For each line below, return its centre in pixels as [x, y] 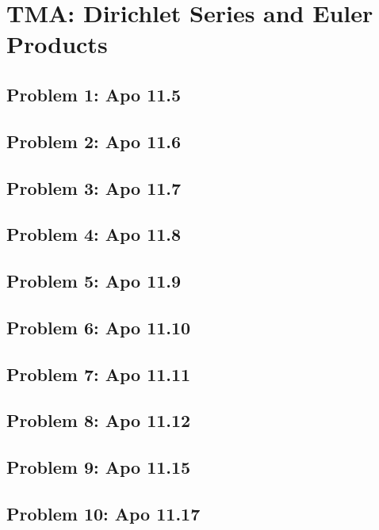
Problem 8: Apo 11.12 [99, 420]
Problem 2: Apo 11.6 [94, 141]
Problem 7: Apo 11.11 [99, 374]
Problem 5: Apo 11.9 [94, 281]
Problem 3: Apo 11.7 [94, 187]
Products [57, 44]
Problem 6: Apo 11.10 [99, 327]
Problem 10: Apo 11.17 [103, 513]
